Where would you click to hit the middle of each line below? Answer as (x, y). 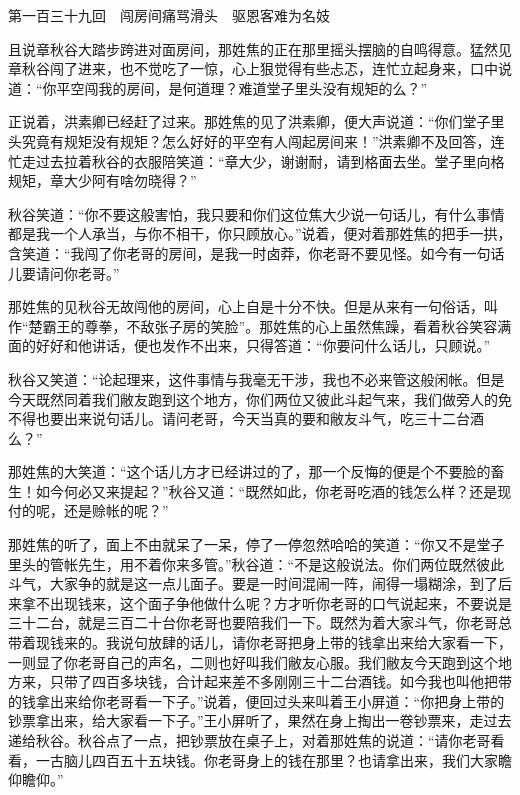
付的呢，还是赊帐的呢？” (88, 510)
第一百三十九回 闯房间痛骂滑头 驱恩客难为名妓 (169, 15)
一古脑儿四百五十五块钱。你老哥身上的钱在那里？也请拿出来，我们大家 (266, 759)
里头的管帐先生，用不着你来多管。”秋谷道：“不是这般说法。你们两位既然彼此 (256, 563)
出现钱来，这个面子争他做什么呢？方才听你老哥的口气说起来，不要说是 (280, 602)
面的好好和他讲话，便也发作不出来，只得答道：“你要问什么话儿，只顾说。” (249, 345)
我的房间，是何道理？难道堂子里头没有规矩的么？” (263, 87)
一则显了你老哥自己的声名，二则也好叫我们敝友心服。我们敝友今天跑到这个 (253, 661)
